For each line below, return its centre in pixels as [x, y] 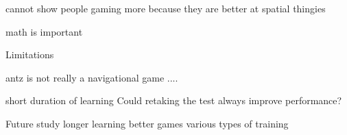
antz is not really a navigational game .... [92, 77]
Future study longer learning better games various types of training [147, 123]
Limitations [30, 54]
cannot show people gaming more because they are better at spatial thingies [166, 8]
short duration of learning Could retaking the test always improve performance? [174, 100]
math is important [44, 31]
